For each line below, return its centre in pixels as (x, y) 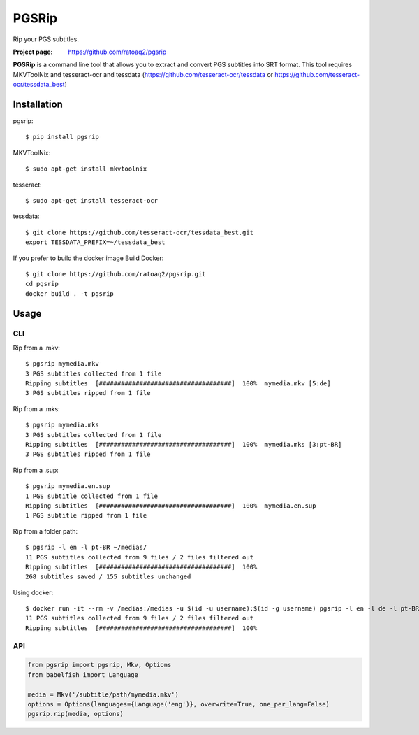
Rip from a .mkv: (37, 348)
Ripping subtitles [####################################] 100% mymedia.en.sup (171, 506)
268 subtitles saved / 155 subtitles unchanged (108, 577)
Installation (38, 104)
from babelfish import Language (83, 675)
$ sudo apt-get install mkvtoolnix (86, 169)
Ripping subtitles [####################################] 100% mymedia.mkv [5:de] (178, 384)
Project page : (33, 52)
